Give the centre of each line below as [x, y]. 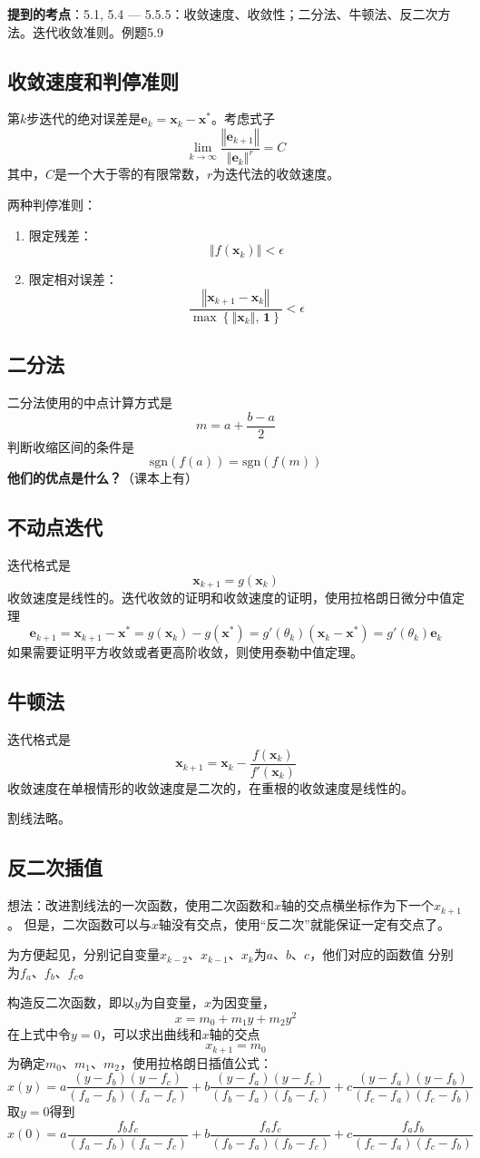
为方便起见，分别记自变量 [83, 954]
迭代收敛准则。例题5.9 [98, 31]
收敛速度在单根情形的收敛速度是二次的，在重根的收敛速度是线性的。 [211, 787]
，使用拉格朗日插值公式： [196, 1062]
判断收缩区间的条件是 [71, 446]
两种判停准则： [52, 204]
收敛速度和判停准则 [93, 80]
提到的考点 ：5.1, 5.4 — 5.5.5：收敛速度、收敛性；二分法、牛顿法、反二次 [223, 14]
